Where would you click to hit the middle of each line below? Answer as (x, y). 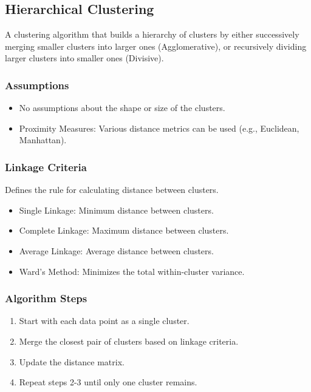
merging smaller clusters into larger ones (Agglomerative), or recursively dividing (156, 46)
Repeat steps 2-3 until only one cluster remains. (108, 382)
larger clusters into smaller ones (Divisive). (84, 58)
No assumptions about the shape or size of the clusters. (122, 108)
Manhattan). (43, 140)
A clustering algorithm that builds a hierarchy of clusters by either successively (152, 34)
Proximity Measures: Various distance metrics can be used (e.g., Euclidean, (159, 128)
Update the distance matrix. (72, 361)
